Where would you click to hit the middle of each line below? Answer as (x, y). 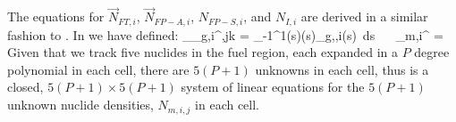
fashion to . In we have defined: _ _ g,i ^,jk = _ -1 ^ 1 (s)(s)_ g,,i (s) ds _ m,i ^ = (225, 34)
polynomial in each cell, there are (98, 69)
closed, (25, 87)
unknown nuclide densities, (80, 105)
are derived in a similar (364, 16)
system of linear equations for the (273, 87)
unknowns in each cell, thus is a (342, 69)
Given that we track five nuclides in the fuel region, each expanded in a (203, 52)
